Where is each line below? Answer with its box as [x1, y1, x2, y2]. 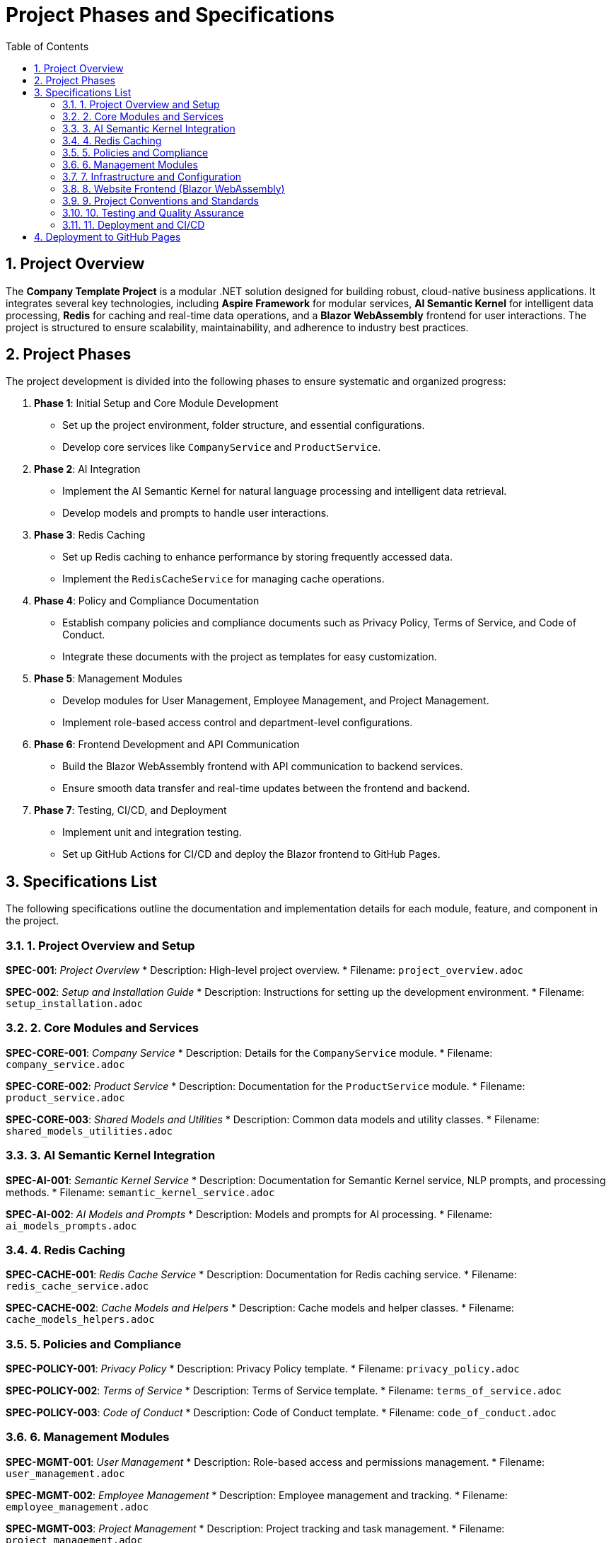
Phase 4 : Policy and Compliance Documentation [34, 595, 260, 607]
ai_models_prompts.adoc [6, 1220, 137, 1232]
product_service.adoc [6, 1091, 125, 1103]
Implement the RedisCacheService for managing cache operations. [62, 573, 385, 585]
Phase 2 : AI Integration [34, 463, 141, 476]
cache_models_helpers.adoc [6, 1314, 155, 1326]
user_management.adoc [6, 1467, 125, 1479]
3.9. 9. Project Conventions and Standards [62, 194, 259, 207]
